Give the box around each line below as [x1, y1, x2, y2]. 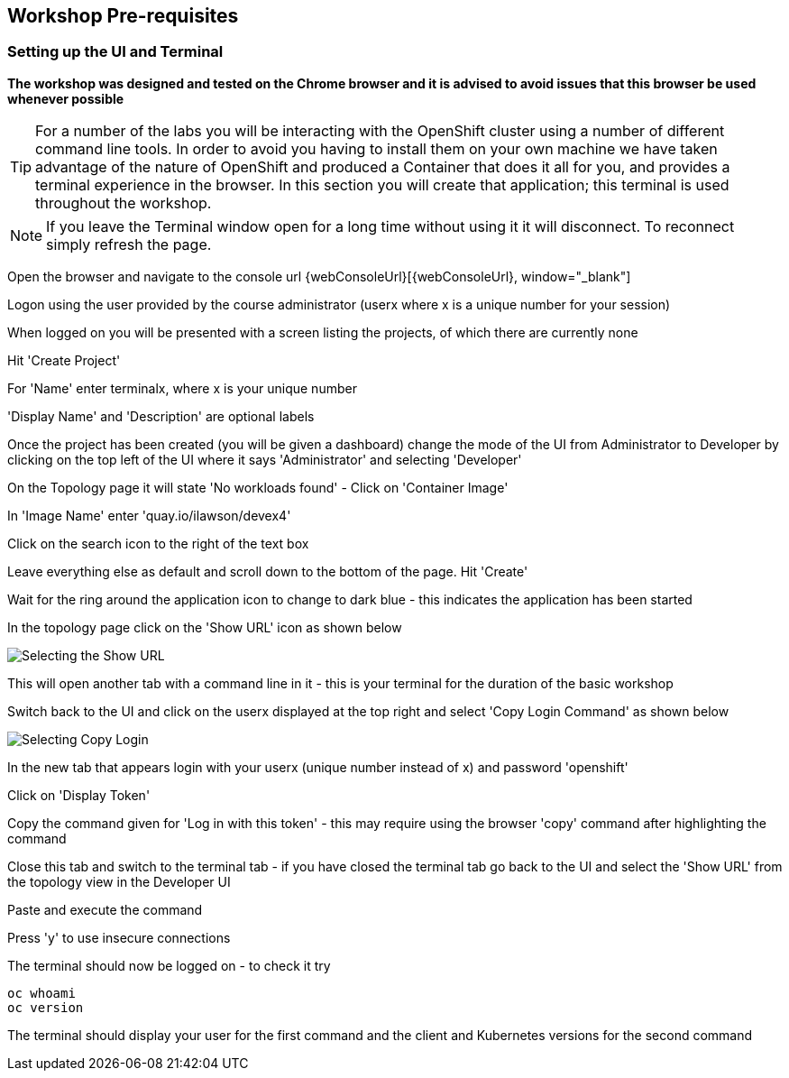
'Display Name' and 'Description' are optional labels [7, 408, 315, 424]
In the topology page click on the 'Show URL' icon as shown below [7, 619, 402, 635]
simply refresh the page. [46, 235, 212, 253]
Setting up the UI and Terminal [7, 42, 224, 61]
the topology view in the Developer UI [7, 873, 231, 889]
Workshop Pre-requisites [7, 5, 239, 27]
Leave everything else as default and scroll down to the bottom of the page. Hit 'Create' [7, 563, 528, 579]
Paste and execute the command [7, 901, 203, 917]
